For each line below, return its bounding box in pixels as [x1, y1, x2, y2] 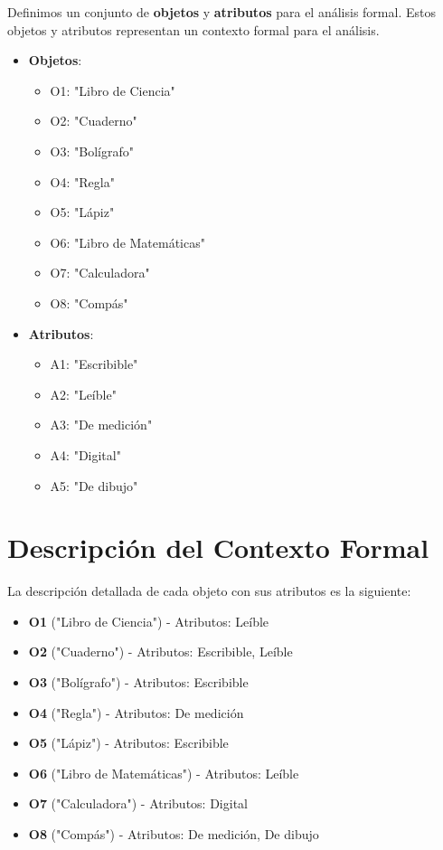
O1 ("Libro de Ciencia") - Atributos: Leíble [28, 611, 269, 630]
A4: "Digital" [50, 445, 121, 464]
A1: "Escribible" [50, 354, 138, 373]
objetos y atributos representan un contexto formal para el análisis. [7, 20, 380, 39]
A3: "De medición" [50, 415, 153, 434]
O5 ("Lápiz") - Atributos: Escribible [28, 733, 229, 752]
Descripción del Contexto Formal [7, 529, 429, 566]
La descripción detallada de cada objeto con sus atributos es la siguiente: [7, 581, 411, 600]
